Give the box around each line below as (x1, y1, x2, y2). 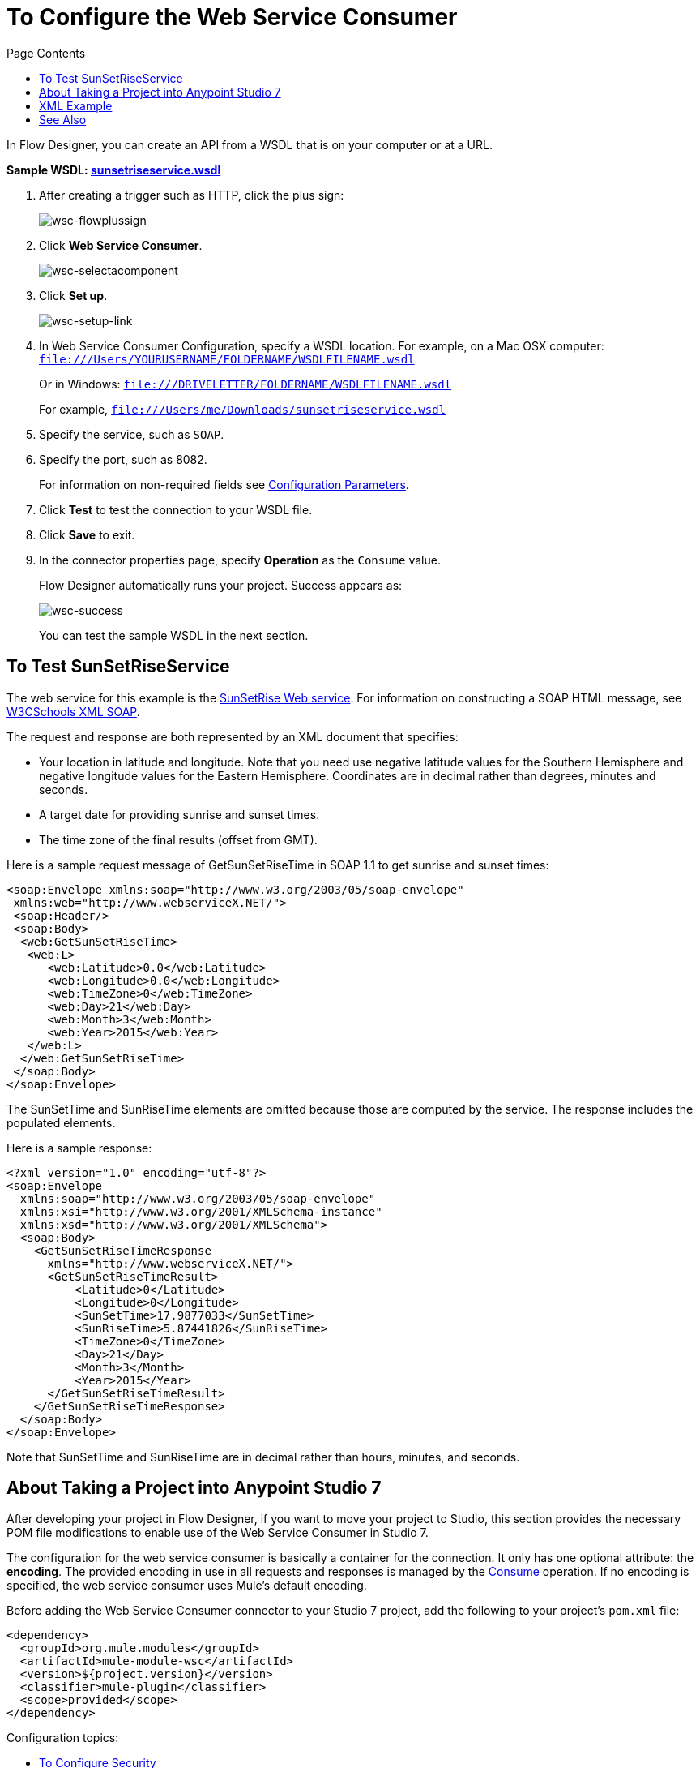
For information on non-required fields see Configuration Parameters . (39, 477, 409, 491)
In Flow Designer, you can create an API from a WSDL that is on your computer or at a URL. (6, 137, 493, 152)
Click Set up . (39, 288, 108, 303)
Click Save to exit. (39, 527, 135, 542)
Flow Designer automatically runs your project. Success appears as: (39, 577, 403, 592)
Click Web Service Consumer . (39, 238, 203, 252)
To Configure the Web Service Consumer (6, 3, 458, 31)
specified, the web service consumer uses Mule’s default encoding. (6, 1578, 367, 1593)
